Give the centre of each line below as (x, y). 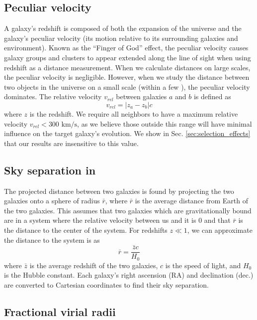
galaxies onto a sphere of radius (52, 201)
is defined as (212, 96)
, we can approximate (220, 230)
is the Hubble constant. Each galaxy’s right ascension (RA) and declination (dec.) (129, 275)
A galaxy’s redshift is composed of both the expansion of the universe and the (123, 28)
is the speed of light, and (203, 265)
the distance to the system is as (52, 240)
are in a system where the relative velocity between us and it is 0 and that (117, 220)
